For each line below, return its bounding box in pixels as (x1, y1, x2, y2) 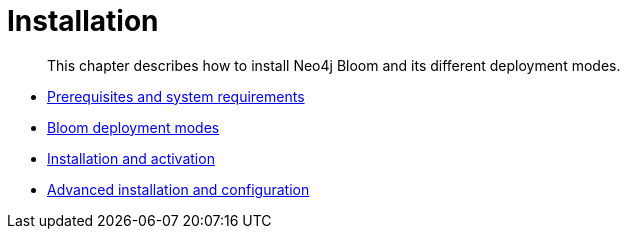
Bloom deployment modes (47, 118, 220, 136)
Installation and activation (47, 149, 215, 167)
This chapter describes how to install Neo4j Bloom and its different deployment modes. (47, 56, 621, 74)
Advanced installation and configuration (47, 180, 310, 198)
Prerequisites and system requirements (47, 87, 305, 105)
